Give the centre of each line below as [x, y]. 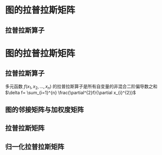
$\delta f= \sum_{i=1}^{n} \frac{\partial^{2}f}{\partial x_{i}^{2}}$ [71, 93]
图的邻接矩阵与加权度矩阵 [44, 109]
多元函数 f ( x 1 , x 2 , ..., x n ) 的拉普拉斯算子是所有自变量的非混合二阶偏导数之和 [81, 87]
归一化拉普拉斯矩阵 [35, 147]
